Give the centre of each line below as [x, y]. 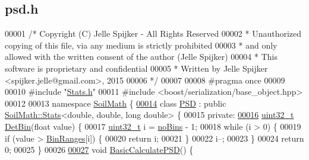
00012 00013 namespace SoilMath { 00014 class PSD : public [116, 103]
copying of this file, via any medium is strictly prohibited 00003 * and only [141, 45]
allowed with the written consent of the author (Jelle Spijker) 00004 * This [141, 57]
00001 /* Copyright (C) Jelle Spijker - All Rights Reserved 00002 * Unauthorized [153, 33]
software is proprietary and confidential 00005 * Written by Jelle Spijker [136, 68]
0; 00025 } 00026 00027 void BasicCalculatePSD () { [99, 150]
